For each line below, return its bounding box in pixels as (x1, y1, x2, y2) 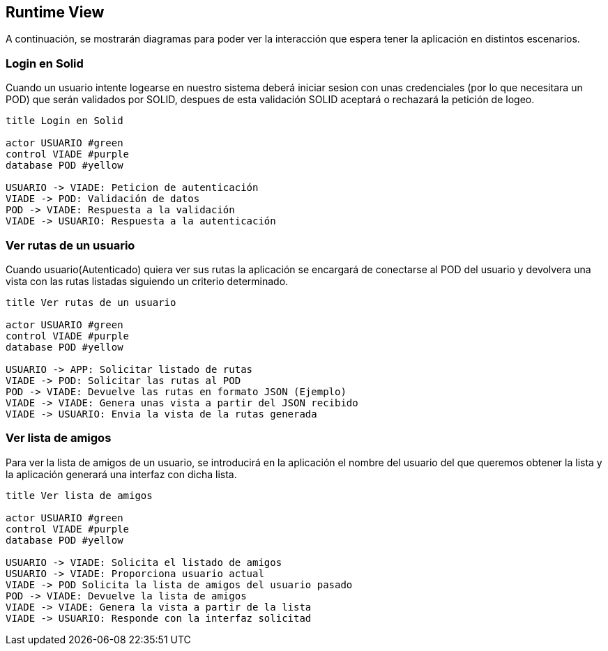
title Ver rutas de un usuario (6, 296, 176, 308)
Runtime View (6, 3, 105, 21)
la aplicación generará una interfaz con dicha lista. (6, 468, 237, 480)
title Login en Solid (6, 115, 123, 127)
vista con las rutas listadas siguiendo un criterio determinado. (6, 275, 289, 287)
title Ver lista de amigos (6, 489, 153, 501)
